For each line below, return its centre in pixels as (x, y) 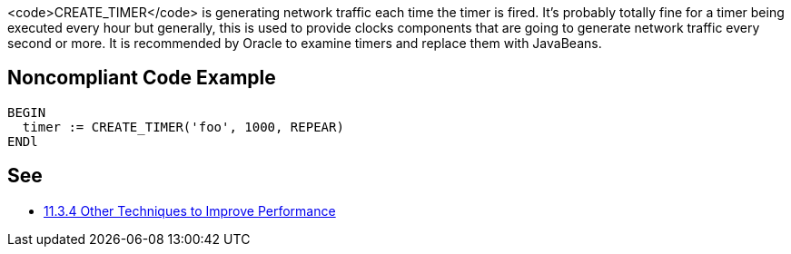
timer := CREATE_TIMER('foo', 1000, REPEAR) (183, 127)
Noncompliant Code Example (142, 78)
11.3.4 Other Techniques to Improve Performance (190, 210)
